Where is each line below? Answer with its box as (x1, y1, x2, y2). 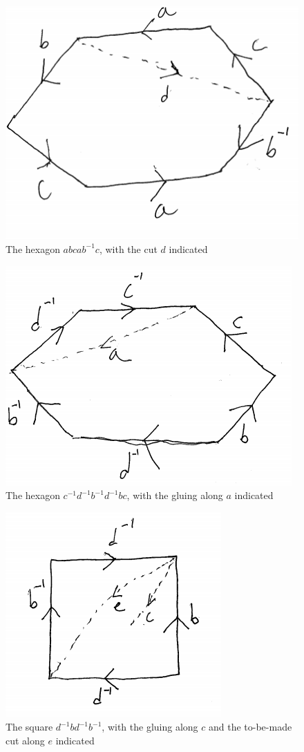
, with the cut (99, 241, 158, 256)
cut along (6, 733, 45, 747)
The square (6, 720, 53, 734)
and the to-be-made (208, 720, 292, 734)
